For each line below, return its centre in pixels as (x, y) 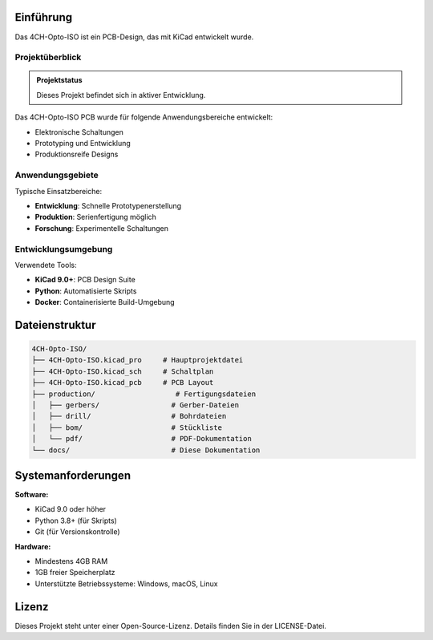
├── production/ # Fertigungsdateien (144, 394)
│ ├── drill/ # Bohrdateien (129, 416)
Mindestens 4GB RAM (71, 561)
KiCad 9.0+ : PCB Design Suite (85, 280)
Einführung (43, 17)
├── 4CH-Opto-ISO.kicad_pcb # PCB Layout (123, 383)
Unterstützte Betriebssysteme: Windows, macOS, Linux (126, 583)
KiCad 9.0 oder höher (71, 509)
